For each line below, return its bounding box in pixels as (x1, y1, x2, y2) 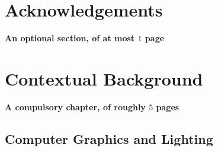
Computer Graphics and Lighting (5, 129, 213, 147)
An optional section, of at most (5, 32, 135, 44)
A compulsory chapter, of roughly (5, 100, 146, 113)
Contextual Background (5, 66, 203, 90)
